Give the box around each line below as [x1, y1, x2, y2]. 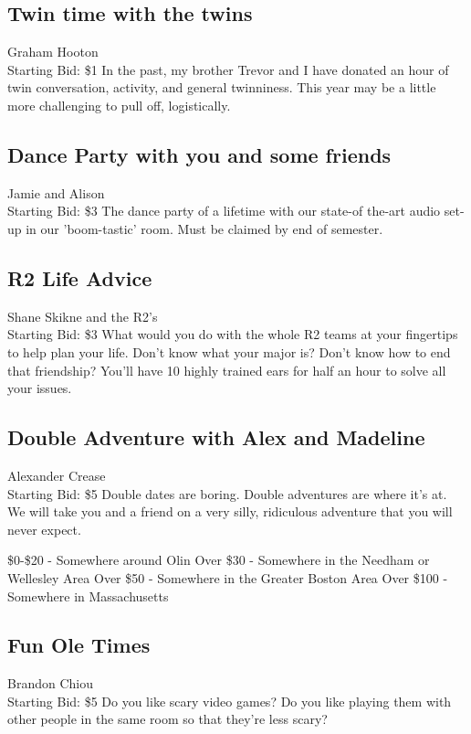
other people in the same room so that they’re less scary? [7, 709, 328, 729]
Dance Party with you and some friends [7, 140, 392, 168]
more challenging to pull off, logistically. [7, 95, 231, 114]
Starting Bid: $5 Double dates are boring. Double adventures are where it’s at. [7, 484, 447, 503]
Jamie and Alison [7, 183, 105, 202]
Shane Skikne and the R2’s [7, 306, 158, 325]
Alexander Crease [7, 465, 106, 484]
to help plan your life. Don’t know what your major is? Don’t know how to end [7, 342, 451, 361]
